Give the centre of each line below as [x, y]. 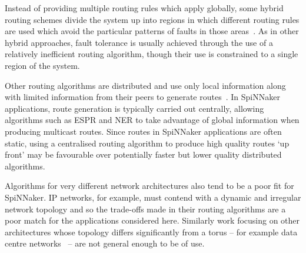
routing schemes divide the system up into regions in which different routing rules [152, 19]
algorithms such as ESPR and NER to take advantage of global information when [152, 120]
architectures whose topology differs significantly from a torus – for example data [151, 232]
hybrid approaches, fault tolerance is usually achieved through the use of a [139, 42]
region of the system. [42, 65]
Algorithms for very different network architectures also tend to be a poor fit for [149, 186]
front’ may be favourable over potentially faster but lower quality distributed [143, 154]
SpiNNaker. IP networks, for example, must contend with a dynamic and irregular [153, 197]
